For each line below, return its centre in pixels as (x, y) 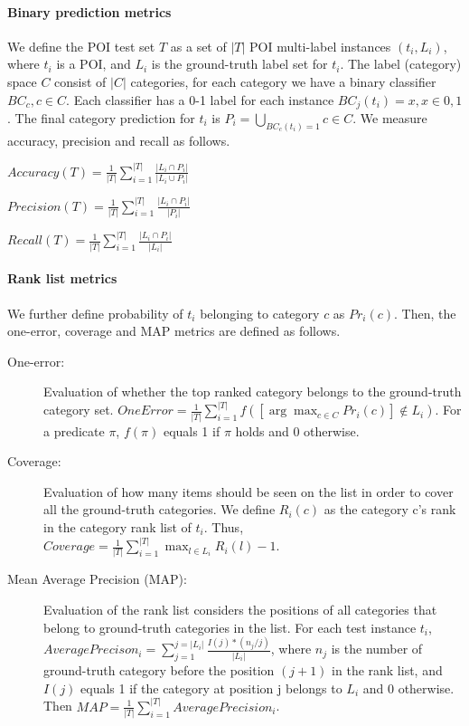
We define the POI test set (81, 46)
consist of (80, 81)
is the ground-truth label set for (239, 64)
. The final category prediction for (101, 118)
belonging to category (260, 313)
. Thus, (224, 527)
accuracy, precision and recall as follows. (119, 140)
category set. (79, 410)
